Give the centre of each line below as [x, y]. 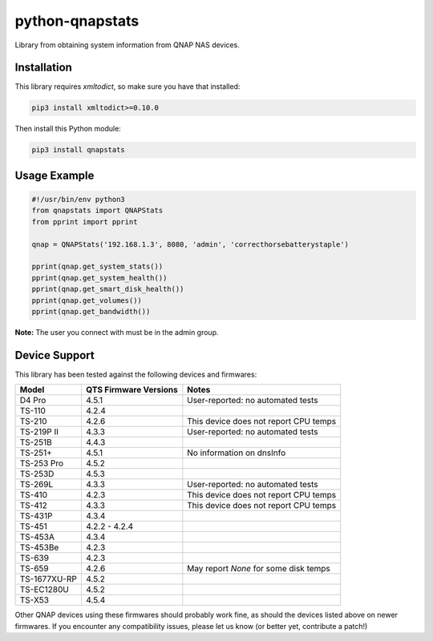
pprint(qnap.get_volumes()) [87, 300]
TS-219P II [39, 432]
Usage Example [55, 175]
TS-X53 [34, 600]
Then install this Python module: [68, 129]
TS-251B [36, 442]
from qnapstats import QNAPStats [97, 211]
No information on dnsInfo [237, 453]
